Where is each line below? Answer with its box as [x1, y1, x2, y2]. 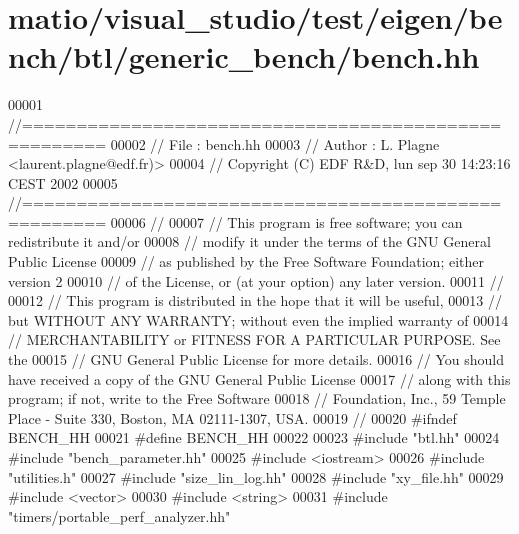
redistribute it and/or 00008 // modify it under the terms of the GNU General [8, 231, 491, 252]
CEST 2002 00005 [8, 172, 118, 193]
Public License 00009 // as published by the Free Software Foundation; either [8, 251, 484, 272]
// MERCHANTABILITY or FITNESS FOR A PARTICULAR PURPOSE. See [8, 329, 501, 350]
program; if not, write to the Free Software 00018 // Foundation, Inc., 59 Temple [8, 388, 506, 409]
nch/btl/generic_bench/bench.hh [8, 36, 480, 77]
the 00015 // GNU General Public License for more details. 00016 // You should [8, 349, 505, 370]
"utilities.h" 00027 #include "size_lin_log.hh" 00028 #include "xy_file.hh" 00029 [8, 466, 504, 487]
